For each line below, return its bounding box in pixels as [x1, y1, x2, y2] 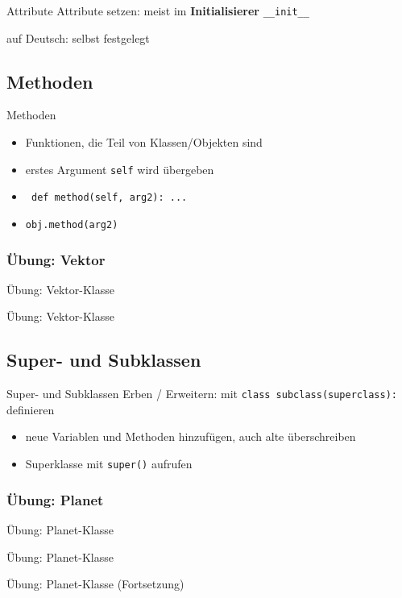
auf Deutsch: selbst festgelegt [6, 29, 150, 46]
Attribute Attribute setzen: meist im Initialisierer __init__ [6, 2, 309, 19]
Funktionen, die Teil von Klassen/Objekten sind [25, 134, 263, 151]
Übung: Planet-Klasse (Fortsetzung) [6, 575, 184, 592]
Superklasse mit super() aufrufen [25, 455, 193, 472]
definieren [6, 401, 55, 417]
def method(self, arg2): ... [31, 192, 188, 204]
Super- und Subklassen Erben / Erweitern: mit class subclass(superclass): [6, 385, 397, 402]
